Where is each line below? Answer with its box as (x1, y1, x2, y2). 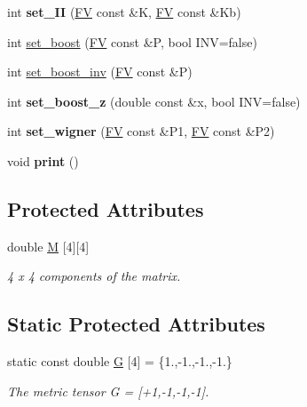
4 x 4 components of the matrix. (7, 267, 181, 285)
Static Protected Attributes (7, 310, 265, 338)
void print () (7, 151, 79, 170)
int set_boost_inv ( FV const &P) (7, 62, 193, 81)
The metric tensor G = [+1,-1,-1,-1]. (7, 381, 209, 400)
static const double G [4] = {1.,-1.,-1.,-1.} (7, 352, 232, 371)
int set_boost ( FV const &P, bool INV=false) (7, 32, 257, 51)
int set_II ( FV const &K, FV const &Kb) (7, 3, 241, 20)
